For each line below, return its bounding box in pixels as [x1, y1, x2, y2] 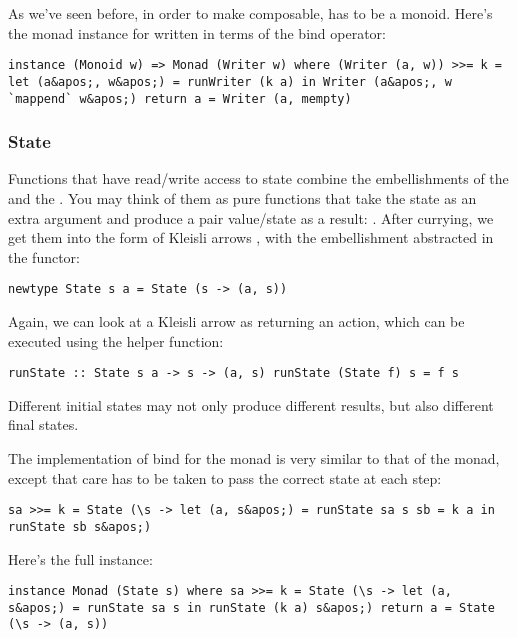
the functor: [8, 246, 81, 267]
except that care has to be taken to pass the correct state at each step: [8, 467, 442, 488]
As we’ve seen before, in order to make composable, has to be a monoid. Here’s [8, 3, 493, 23]
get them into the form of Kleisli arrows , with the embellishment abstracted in [8, 227, 494, 248]
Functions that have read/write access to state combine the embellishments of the [8, 168, 509, 189]
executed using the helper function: [8, 330, 224, 351]
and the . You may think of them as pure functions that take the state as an [8, 187, 477, 208]
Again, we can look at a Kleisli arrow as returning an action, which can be [8, 311, 465, 331]
